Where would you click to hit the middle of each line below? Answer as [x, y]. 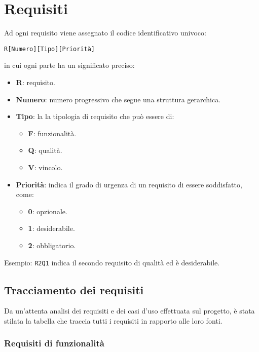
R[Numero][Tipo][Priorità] [49, 49]
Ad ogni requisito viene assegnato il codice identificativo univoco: [105, 33]
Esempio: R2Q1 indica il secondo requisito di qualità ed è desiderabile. [112, 262]
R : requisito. [35, 82]
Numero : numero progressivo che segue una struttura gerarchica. [118, 99]
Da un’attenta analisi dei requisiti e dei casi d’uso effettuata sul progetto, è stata [129, 311]
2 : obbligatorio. [52, 245]
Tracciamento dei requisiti [74, 289]
